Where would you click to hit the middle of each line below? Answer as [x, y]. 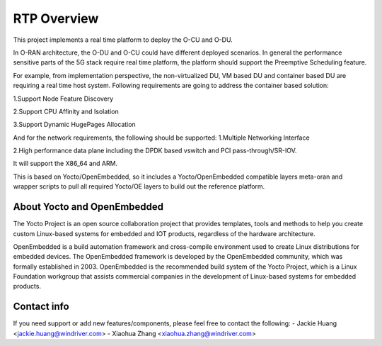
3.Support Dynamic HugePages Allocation [74, 125]
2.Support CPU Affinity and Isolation [66, 111]
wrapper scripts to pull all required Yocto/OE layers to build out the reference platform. [139, 186]
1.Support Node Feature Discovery [63, 99]
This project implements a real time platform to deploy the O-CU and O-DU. [123, 40]
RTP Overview [56, 18]
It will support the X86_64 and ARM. [65, 164]
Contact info [41, 307]
